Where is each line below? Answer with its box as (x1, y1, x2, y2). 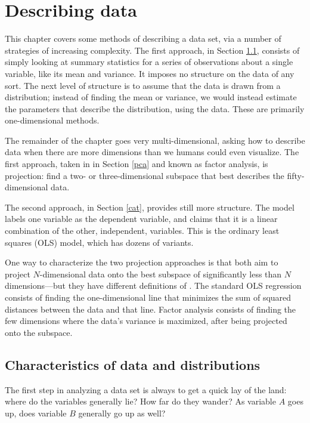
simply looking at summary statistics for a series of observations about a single (5, 55, 293, 68)
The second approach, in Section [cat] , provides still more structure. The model (5, 200, 294, 213)
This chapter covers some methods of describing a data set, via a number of (5, 32, 281, 45)
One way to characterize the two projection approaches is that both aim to (5, 256, 278, 268)
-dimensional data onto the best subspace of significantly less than (39, 267, 282, 280)
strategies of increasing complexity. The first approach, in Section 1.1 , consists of (5, 44, 300, 56)
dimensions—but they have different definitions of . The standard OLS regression (5, 279, 302, 292)
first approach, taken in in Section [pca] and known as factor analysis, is (5, 158, 268, 170)
